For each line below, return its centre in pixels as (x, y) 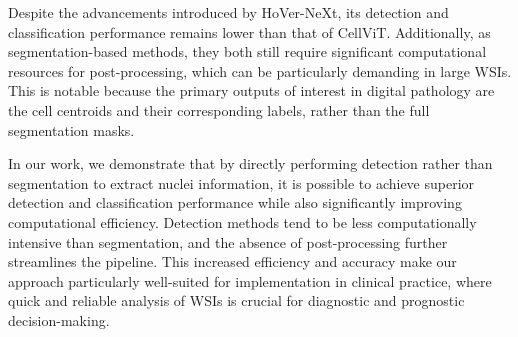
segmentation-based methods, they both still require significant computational (247, 51)
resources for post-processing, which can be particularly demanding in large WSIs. (260, 70)
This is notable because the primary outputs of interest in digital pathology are (251, 90)
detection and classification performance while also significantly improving (235, 202)
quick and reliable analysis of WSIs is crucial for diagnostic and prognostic (236, 300)
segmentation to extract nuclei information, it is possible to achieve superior (241, 182)
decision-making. (59, 319)
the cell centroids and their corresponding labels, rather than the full (219, 109)
